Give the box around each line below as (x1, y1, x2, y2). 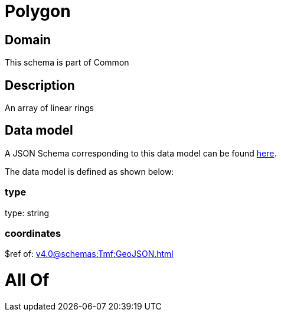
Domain (5, 32, 51, 47)
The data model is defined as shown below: (5, 166, 174, 177)
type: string (5, 207, 50, 218)
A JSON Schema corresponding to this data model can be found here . (5, 148, 277, 158)
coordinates (5, 227, 61, 239)
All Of (5, 270, 50, 291)
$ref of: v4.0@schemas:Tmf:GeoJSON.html (5, 249, 174, 259)
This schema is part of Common (5, 57, 129, 68)
